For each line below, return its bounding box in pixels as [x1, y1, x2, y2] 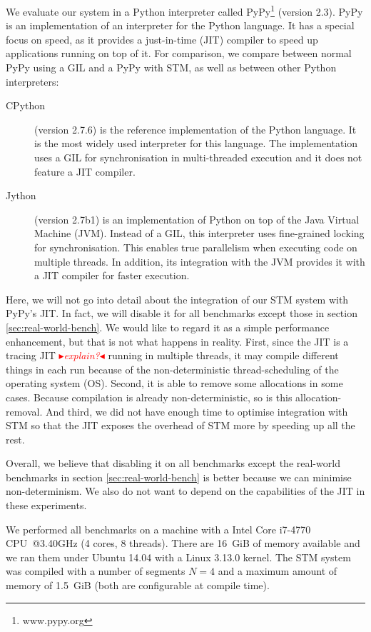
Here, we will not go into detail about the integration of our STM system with [6, 291, 349, 306]
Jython [6, 188, 36, 203]
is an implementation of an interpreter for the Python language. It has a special [6, 18, 355, 33]
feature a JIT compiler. [34, 164, 136, 179]
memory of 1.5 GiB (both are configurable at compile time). [6, 578, 270, 593]
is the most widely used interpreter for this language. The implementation [34, 136, 358, 151]
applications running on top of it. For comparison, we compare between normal [6, 46, 352, 61]
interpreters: [6, 74, 59, 89]
